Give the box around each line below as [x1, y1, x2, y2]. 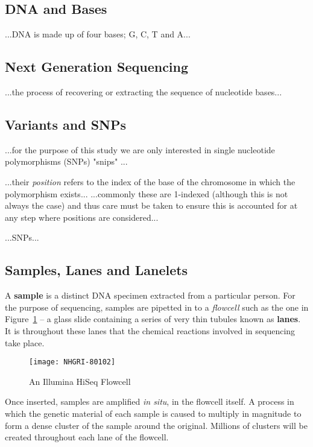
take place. [5, 336, 45, 349]
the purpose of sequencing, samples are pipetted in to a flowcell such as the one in [5, 300, 309, 313]
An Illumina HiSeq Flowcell [29, 375, 131, 387]
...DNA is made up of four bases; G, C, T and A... [5, 28, 191, 40]
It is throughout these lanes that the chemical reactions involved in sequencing [5, 324, 296, 337]
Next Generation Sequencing [5, 57, 189, 76]
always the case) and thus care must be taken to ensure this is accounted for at [5, 199, 298, 212]
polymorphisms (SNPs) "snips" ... [5, 155, 128, 168]
